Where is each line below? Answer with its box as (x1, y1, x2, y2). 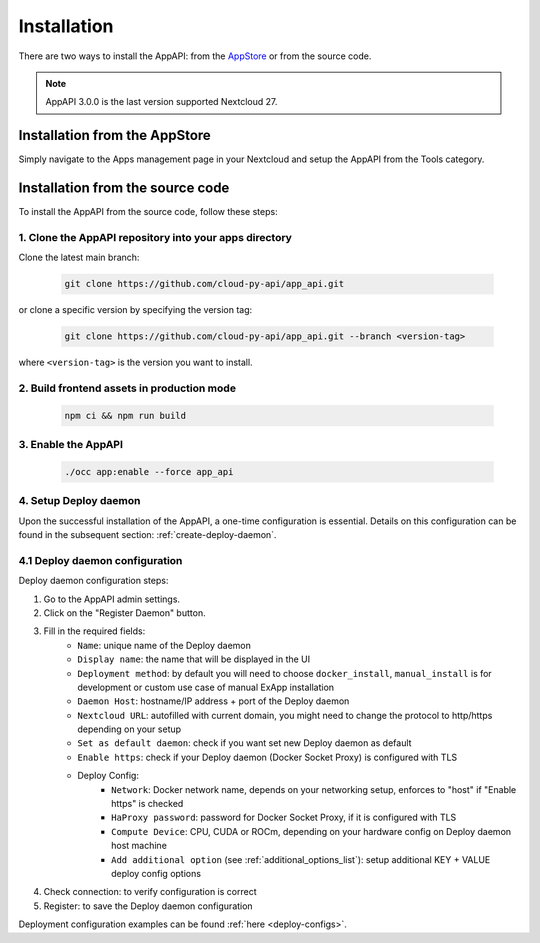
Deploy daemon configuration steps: (18, 575, 169, 587)
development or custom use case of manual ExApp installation (77, 681, 335, 693)
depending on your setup (77, 723, 182, 735)
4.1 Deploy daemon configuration (18, 553, 183, 567)
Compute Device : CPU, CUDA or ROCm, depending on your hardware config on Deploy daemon (111, 825, 512, 837)
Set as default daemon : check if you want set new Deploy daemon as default (77, 737, 412, 749)
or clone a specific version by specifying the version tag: (18, 304, 253, 316)
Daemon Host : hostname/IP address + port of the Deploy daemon (77, 695, 350, 707)
